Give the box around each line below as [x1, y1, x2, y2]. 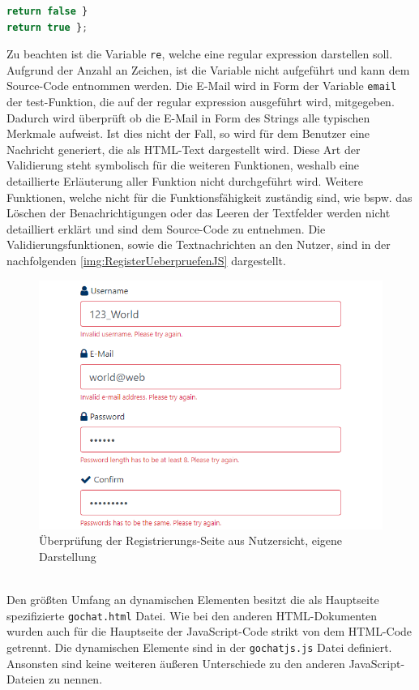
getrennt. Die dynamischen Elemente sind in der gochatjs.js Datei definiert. [6, 639, 392, 656]
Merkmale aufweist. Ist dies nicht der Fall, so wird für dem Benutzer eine [6, 125, 370, 142]
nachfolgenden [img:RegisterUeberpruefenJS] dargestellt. [6, 252, 286, 269]
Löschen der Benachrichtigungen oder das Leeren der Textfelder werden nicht [6, 204, 391, 221]
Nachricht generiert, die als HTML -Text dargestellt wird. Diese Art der [6, 140, 361, 157]
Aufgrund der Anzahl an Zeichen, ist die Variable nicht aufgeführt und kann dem [6, 61, 410, 78]
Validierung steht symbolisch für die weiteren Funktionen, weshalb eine [6, 156, 360, 174]
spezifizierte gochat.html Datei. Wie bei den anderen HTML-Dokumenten [6, 606, 378, 624]
